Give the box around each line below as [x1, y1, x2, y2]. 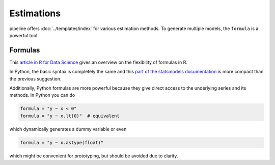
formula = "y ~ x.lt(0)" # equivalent [20, 113, 120, 119]
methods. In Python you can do [9, 92, 75, 98]
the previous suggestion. [9, 75, 62, 81]
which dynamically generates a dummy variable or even [9, 126, 127, 132]
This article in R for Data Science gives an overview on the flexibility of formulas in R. [9, 59, 188, 65]
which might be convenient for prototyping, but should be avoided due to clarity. [9, 153, 178, 159]
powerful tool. [9, 32, 39, 38]
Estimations [9, 8, 61, 19]
